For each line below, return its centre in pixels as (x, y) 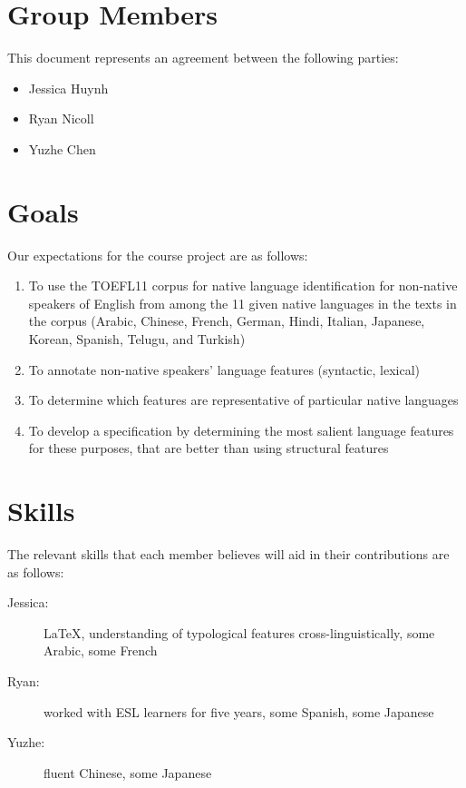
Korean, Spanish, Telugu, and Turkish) (137, 339)
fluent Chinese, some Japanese (128, 772)
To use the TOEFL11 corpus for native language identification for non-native (243, 286)
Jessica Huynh (68, 88)
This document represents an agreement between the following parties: (203, 58)
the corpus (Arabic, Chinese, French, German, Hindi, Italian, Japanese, (227, 321)
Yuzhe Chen (62, 148)
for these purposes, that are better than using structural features (209, 448)
